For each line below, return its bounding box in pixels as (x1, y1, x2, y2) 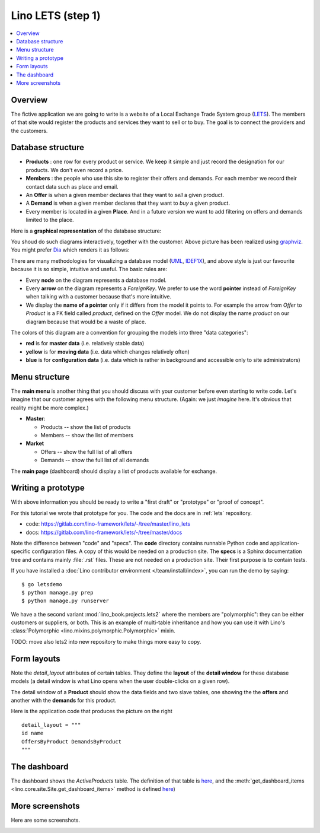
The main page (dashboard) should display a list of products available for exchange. (11, 468, 217, 475)
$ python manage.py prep (21, 589, 94, 596)
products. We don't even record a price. (25, 166, 124, 173)
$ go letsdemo (21, 581, 62, 587)
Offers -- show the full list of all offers (40, 448, 133, 455)
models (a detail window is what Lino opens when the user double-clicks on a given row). (11, 678, 230, 685)
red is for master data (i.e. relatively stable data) (25, 340, 145, 347)
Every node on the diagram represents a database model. (25, 276, 167, 284)
